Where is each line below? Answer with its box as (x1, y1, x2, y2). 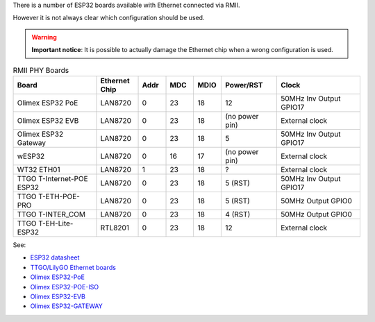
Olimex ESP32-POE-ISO (30, 282, 99, 291)
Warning (31, 33, 57, 41)
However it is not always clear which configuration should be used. (12, 14, 205, 22)
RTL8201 (100, 223, 130, 232)
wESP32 (17, 151, 45, 161)
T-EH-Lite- (38, 219, 74, 228)
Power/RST (225, 80, 263, 90)
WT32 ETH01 (17, 164, 60, 174)
